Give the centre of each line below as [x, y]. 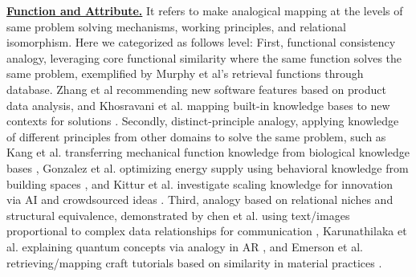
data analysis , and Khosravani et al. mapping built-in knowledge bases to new [198, 105]
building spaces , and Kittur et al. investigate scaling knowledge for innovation [200, 183]
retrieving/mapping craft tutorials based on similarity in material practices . [194, 262]
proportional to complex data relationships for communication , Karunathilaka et [207, 231]
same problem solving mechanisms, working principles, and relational [176, 26]
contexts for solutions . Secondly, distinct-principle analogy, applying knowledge [203, 121]
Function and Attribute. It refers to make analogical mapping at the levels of [205, 10]
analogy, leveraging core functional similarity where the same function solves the [204, 57]
